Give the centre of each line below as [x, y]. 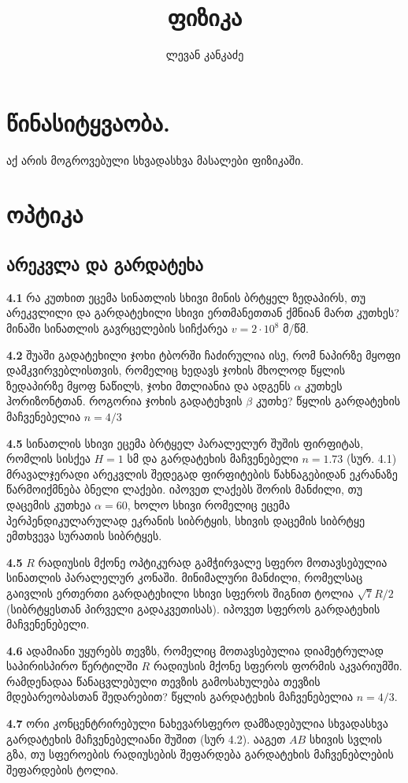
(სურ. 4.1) [372, 459]
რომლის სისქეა [48, 459]
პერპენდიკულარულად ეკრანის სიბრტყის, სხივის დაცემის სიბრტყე [186, 520]
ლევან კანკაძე [205, 55]
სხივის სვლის [346, 738]
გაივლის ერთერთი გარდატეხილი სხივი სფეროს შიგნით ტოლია [180, 593]
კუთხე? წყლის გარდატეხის [328, 401]
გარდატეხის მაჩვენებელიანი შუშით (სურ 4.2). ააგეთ [146, 738]
